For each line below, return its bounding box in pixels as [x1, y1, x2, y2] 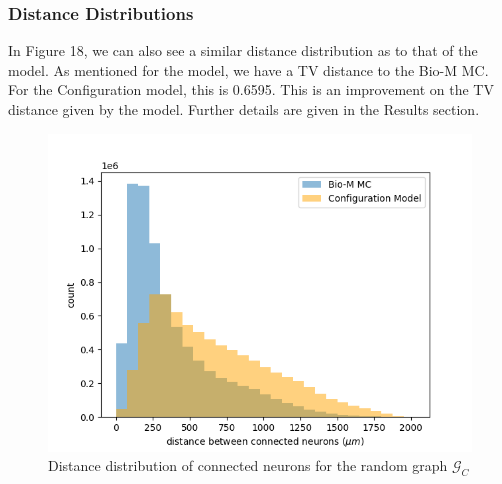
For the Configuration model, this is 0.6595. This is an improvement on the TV [8, 79, 494, 100]
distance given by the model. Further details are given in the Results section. [8, 99, 480, 119]
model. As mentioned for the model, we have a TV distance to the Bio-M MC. [8, 59, 489, 80]
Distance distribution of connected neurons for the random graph [48, 455, 448, 476]
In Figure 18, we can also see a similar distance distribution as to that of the [8, 40, 478, 61]
